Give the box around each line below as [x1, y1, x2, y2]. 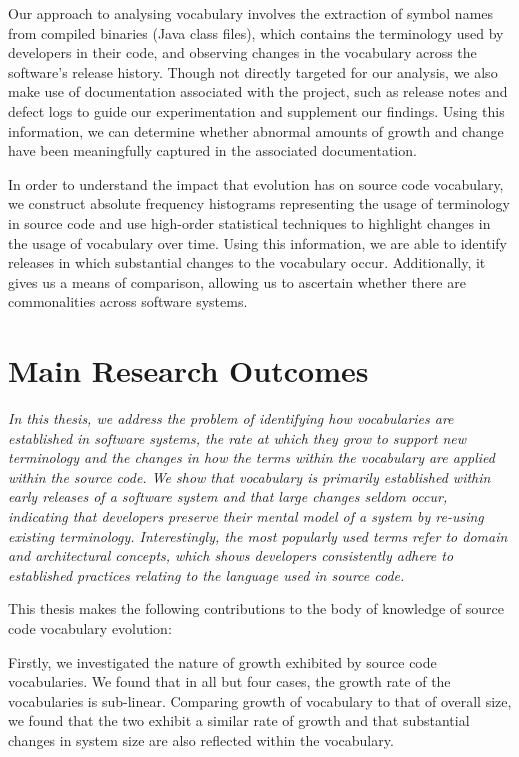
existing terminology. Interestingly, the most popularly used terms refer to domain [8, 525, 508, 546]
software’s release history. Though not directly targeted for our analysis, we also [8, 61, 498, 82]
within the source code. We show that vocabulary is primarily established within [8, 466, 491, 487]
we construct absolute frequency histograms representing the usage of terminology [8, 193, 510, 214]
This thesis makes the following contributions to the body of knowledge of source [8, 598, 504, 619]
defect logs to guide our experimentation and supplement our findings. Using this [8, 100, 505, 121]
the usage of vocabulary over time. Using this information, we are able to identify [8, 232, 507, 253]
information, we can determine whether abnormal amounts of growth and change [8, 120, 504, 141]
